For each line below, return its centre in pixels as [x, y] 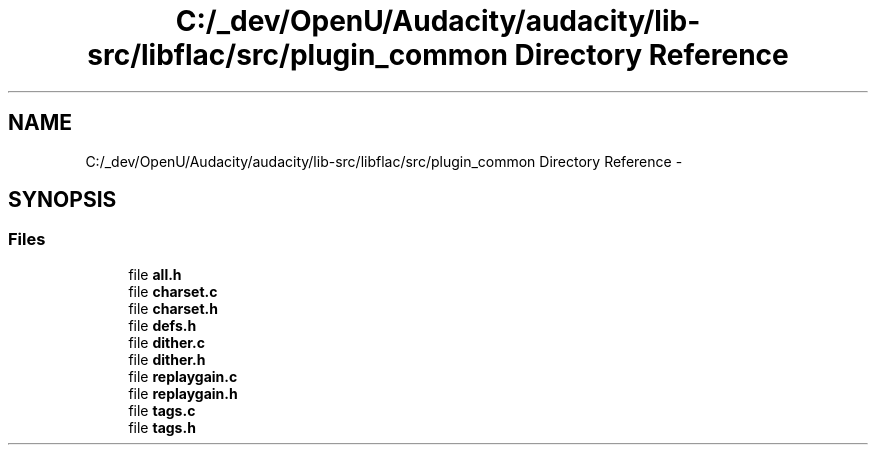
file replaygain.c [183, 376]
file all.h [155, 274]
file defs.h [162, 325]
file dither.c [167, 342]
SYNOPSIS [62, 200]
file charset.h [173, 308]
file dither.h [167, 359]
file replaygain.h [183, 393]
